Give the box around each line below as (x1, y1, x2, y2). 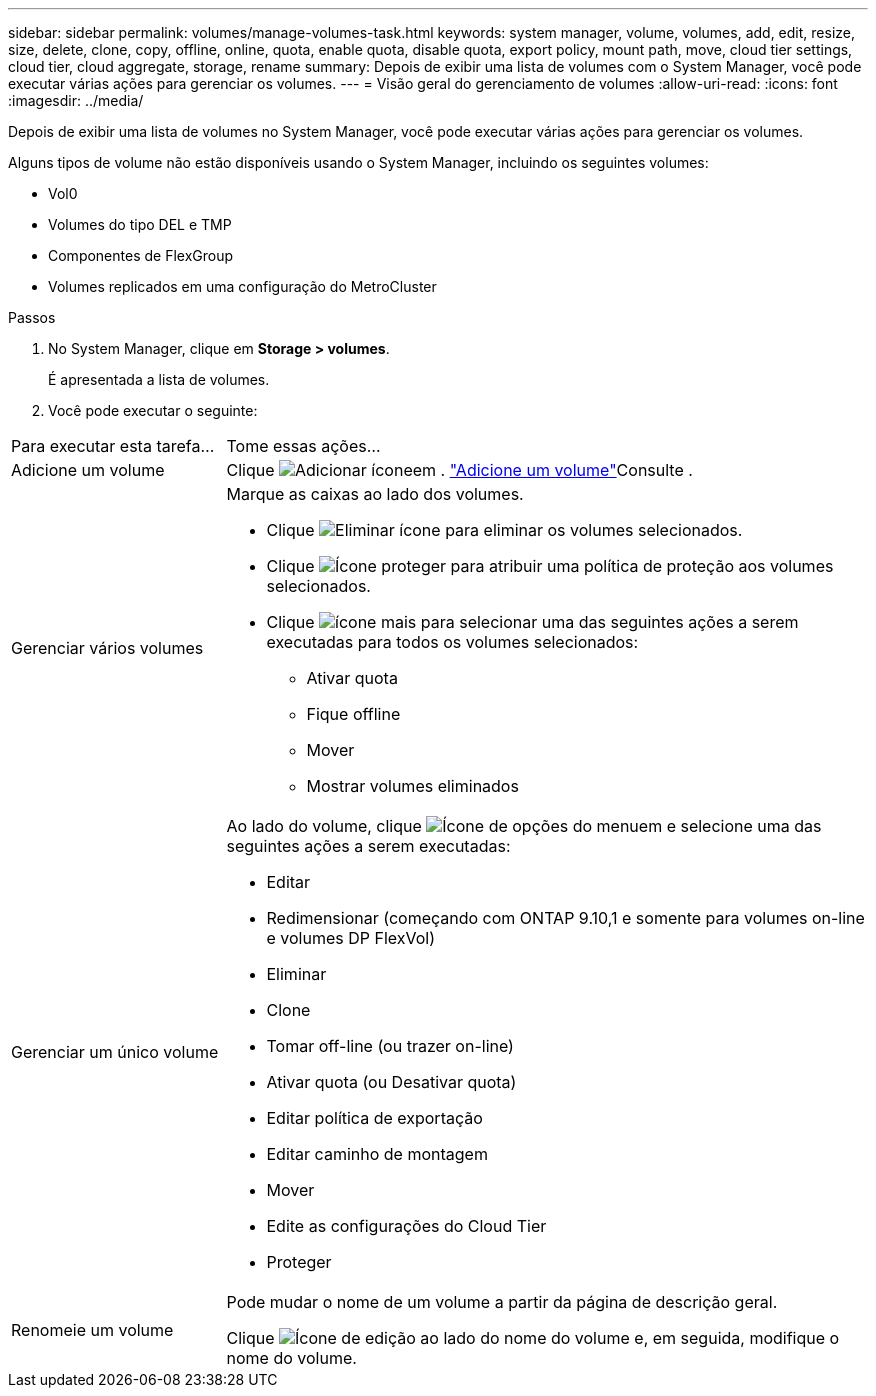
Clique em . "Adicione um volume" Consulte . (226, 460, 693, 480)
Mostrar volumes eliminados (306, 776, 519, 796)
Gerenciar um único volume (11, 1042, 219, 1062)
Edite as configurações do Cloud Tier (266, 1216, 547, 1236)
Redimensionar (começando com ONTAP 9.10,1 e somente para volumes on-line (266, 908, 865, 928)
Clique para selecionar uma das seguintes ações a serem (266, 612, 799, 632)
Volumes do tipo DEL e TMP (48, 216, 232, 233)
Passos (8, 309, 56, 326)
